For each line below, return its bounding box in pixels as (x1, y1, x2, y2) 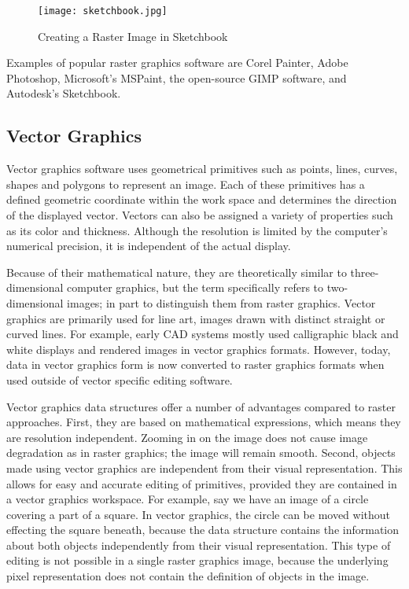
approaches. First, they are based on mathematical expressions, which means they (6, 414, 401, 430)
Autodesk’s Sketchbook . (6, 85, 121, 101)
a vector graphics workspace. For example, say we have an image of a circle (6, 491, 369, 507)
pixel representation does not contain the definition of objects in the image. (6, 568, 370, 584)
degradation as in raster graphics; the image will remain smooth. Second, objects (6, 444, 396, 461)
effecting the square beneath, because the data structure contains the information (6, 521, 400, 538)
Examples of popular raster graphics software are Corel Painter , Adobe (6, 54, 348, 71)
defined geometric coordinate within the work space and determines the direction (6, 191, 397, 208)
